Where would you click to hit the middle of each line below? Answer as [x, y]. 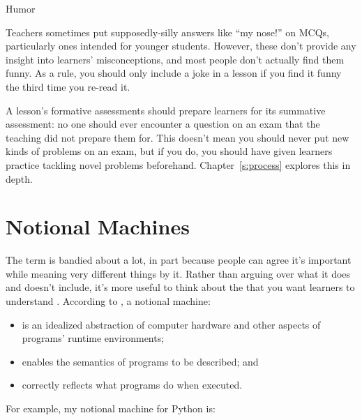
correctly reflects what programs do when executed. [132, 385]
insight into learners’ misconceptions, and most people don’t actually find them [175, 59]
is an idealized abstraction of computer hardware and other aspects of [171, 324]
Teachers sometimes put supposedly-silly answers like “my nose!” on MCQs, [167, 32]
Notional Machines [98, 226]
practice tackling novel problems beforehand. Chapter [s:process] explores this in [178, 164]
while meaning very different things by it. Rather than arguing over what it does [178, 273]
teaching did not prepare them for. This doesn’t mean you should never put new [178, 137]
